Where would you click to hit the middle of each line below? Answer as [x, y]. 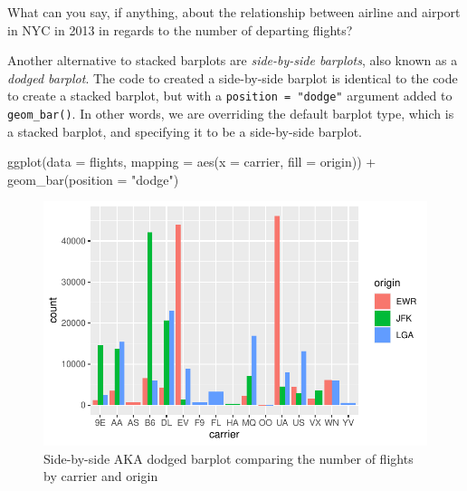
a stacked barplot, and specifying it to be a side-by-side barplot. [185, 131]
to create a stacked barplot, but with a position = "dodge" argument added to [230, 96]
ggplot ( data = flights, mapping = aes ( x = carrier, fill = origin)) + [192, 162]
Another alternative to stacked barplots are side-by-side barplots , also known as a [233, 60]
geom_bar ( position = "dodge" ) [93, 179]
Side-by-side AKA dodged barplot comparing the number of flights [229, 458]
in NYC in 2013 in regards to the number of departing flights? [180, 29]
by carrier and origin [101, 476]
